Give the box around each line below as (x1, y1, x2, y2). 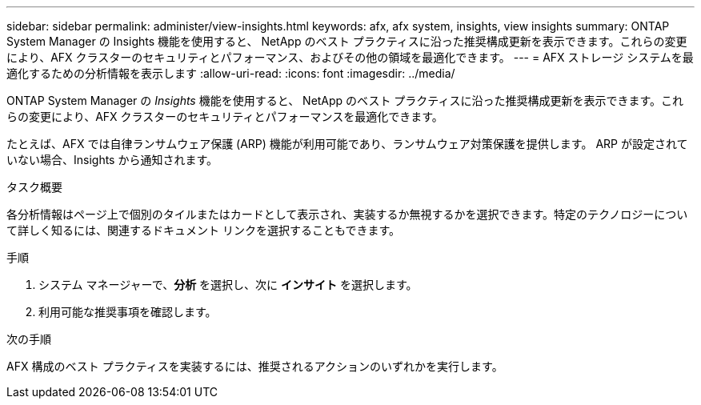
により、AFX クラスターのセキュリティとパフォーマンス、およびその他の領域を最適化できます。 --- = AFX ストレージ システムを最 (6, 50, 694, 64)
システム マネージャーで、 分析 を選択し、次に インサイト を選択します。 (38, 278, 418, 291)
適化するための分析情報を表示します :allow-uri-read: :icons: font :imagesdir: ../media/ (6, 66, 455, 80)
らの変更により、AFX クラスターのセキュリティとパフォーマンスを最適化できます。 (6, 110, 443, 123)
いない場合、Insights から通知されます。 (6, 153, 218, 166)
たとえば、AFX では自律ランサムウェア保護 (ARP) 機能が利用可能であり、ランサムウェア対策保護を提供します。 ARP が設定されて (6, 137, 688, 150)
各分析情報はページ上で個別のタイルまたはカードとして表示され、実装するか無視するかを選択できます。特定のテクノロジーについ (6, 207, 688, 221)
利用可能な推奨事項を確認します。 (38, 305, 217, 319)
